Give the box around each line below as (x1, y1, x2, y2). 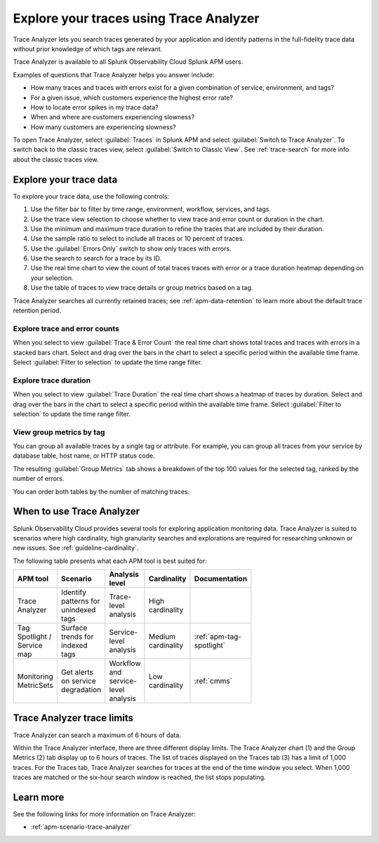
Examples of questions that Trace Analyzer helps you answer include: (13, 70, 215, 79)
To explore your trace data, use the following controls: (13, 192, 170, 200)
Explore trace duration (13, 376, 91, 385)
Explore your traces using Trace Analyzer (13, 11, 260, 26)
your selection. (30, 274, 74, 282)
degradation (60, 685, 102, 695)
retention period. (13, 306, 62, 315)
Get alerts (60, 668, 94, 677)
